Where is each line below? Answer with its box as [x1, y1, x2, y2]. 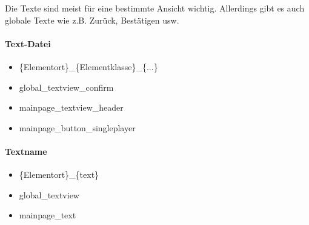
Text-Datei [5, 37, 51, 50]
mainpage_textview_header [19, 101, 124, 114]
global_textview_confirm [19, 80, 114, 93]
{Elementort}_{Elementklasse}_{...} [19, 60, 158, 73]
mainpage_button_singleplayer [19, 121, 136, 134]
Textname [5, 145, 47, 157]
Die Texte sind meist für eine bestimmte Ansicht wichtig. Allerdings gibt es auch [5, 2, 305, 14]
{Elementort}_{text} [19, 168, 99, 181]
